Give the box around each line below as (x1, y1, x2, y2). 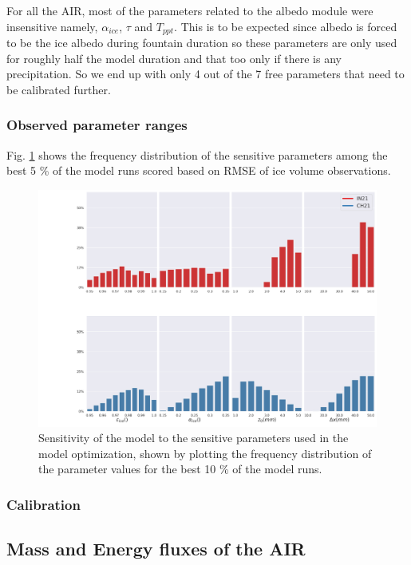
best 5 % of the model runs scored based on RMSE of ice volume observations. (6, 162, 391, 179)
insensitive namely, (6, 18, 98, 34)
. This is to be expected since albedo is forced (174, 18, 397, 34)
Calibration (6, 495, 81, 514)
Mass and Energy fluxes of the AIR (6, 536, 306, 561)
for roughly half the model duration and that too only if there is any (6, 49, 342, 66)
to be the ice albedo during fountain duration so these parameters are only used (6, 34, 397, 51)
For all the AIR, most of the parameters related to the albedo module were (6, 2, 373, 18)
